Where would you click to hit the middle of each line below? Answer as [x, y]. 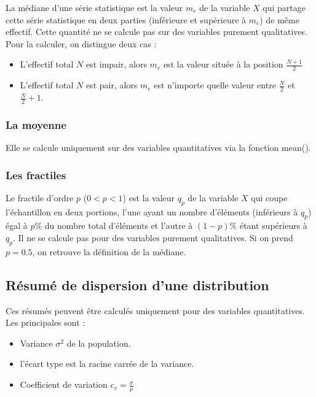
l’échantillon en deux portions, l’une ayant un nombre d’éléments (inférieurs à [152, 211]
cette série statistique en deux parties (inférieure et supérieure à [126, 19]
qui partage [284, 7]
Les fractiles [36, 175]
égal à [17, 225]
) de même [279, 19]
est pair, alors [112, 85]
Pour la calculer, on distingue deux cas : [81, 43]
